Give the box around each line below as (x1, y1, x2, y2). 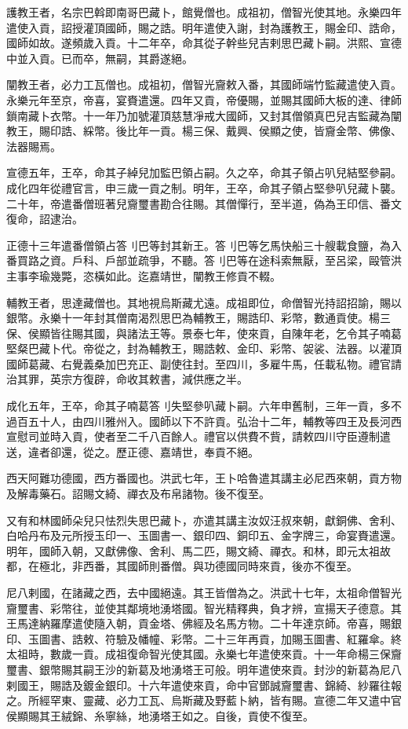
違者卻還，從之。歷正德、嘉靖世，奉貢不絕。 (27, 443, 259, 460)
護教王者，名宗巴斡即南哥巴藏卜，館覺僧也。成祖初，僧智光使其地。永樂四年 (6, 4, 402, 20)
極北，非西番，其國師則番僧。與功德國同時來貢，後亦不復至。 (38, 558, 358, 574)
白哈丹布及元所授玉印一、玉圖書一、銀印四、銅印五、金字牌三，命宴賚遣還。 (6, 527, 402, 544)
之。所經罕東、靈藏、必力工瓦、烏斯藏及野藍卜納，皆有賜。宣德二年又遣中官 (6, 692, 402, 709)
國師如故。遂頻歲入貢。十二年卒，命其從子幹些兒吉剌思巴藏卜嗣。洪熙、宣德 (6, 35, 402, 51)
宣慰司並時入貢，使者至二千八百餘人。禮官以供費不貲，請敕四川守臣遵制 (6, 428, 380, 445)
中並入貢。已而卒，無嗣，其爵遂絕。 (6, 49, 193, 66)
